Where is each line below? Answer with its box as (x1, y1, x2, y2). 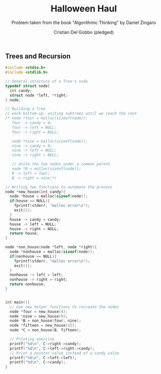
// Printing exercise (9, 337, 55, 342)
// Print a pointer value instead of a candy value (9, 351, 120, 356)
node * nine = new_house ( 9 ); (9, 314, 68, 319)
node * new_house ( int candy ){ (5, 189, 66, 194)
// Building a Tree (5, 106, 46, 111)
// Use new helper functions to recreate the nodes (9, 304, 120, 310)
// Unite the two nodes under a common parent (11, 162, 111, 167)
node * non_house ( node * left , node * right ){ (5, 245, 97, 250)
